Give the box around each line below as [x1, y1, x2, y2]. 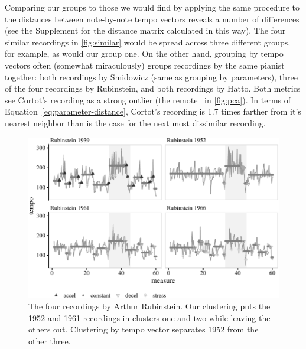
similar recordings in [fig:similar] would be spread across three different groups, [5, 35, 291, 48]
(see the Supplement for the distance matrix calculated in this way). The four [5, 24, 286, 37]
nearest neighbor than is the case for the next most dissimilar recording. [5, 116, 266, 129]
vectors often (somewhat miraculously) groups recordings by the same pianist [5, 58, 285, 71]
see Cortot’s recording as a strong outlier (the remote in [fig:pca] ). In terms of [5, 93, 291, 106]
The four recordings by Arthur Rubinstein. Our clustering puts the [28, 300, 271, 312]
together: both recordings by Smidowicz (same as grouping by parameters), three [5, 70, 298, 83]
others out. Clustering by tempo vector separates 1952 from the [28, 323, 259, 335]
